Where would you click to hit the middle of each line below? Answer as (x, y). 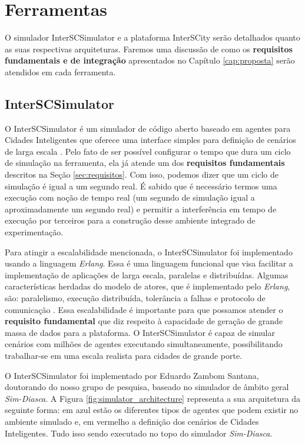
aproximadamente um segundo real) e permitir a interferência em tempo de (141, 209)
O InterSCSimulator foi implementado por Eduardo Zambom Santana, (132, 375)
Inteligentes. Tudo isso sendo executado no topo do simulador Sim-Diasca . (139, 433)
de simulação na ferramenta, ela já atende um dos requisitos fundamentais (145, 163)
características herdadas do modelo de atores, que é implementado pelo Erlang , (147, 286)
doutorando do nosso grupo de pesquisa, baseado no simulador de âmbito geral (147, 387)
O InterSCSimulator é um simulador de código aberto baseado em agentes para (148, 128)
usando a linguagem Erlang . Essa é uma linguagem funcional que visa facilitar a (149, 263)
